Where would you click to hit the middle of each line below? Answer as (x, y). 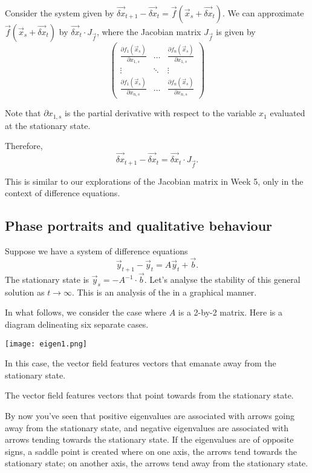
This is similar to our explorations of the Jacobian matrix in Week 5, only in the (154, 181)
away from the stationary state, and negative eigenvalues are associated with (147, 427)
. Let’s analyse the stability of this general (222, 279)
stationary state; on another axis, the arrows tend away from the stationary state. (157, 463)
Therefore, (24, 146)
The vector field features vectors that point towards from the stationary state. (149, 395)
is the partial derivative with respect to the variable (160, 113)
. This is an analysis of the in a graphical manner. (164, 292)
